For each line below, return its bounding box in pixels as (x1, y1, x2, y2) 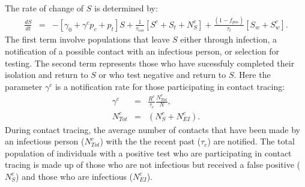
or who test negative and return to (98, 68, 226, 81)
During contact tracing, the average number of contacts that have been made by (5, 123, 300, 135)
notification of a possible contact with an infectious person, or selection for (5, 45, 280, 57)
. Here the (234, 68, 271, 81)
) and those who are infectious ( (16, 170, 133, 182)
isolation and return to (5, 68, 88, 81)
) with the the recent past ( (100, 135, 201, 147)
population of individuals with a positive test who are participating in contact (5, 146, 292, 159)
